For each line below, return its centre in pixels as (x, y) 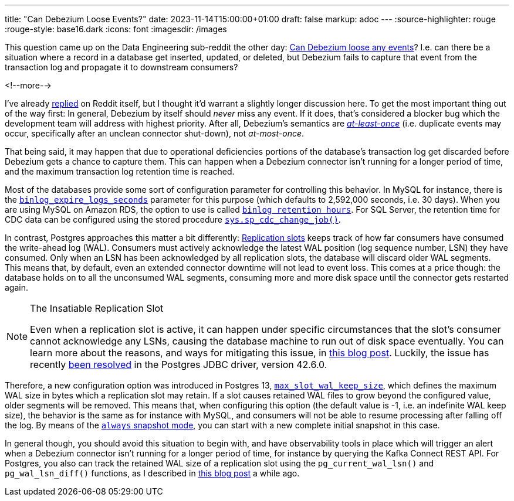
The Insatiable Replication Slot (97, 308)
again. (17, 287)
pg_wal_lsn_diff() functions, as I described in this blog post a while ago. (152, 473)
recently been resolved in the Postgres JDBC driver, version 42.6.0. (179, 364)
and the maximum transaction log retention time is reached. (120, 171)
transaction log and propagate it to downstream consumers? (121, 67)
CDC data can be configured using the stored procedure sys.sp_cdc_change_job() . (173, 219)
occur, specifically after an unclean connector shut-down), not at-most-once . (155, 133)
